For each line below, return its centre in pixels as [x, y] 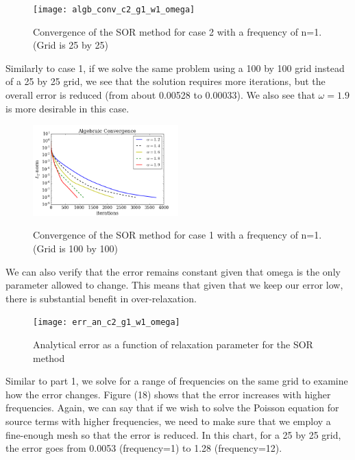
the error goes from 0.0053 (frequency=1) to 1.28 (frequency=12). [144, 448]
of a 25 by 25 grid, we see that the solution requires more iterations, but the [166, 81]
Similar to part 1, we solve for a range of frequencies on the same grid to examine [177, 381]
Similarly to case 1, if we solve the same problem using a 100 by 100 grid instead [175, 68]
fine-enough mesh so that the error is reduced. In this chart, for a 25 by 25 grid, [173, 434]
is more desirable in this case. [68, 108]
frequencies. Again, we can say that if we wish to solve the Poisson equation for [172, 408]
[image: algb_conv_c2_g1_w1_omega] [114, 10]
